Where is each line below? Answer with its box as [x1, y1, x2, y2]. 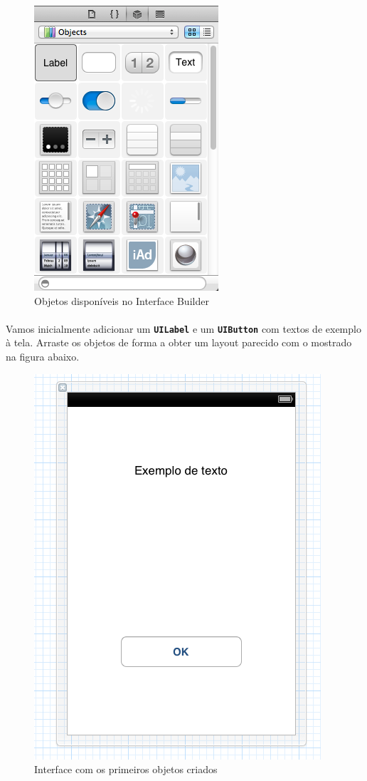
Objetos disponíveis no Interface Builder [34, 293, 209, 308]
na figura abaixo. [6, 349, 80, 364]
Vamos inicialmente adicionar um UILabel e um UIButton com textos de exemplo [6, 321, 361, 336]
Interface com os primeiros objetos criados [34, 762, 218, 777]
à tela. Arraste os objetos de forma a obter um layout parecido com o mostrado [6, 335, 352, 350]
